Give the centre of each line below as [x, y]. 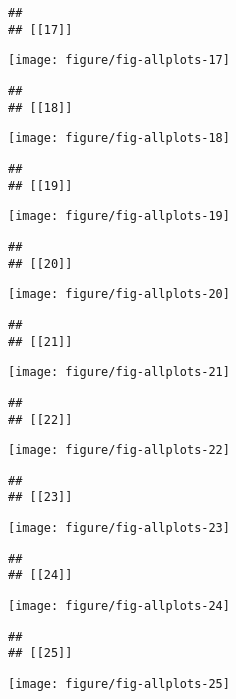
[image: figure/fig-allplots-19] [119, 216]
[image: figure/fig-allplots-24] [119, 606]
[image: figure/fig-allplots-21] [119, 372]
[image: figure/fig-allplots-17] [119, 60]
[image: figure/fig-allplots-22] [119, 450]
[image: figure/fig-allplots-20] [119, 294]
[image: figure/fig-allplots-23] [119, 528]
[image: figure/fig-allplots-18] [119, 138]
